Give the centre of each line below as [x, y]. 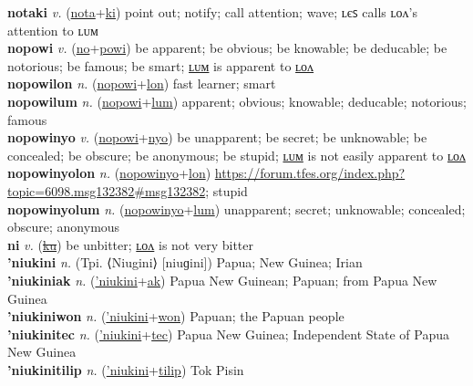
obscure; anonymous [64, 227]
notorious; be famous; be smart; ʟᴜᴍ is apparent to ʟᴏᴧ [161, 65]
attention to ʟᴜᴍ [53, 30]
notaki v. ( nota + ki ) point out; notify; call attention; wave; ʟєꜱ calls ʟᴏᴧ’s [212, 12]
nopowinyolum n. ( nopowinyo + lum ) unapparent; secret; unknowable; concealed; [236, 209]
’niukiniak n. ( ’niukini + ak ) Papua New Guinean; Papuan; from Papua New [222, 280]
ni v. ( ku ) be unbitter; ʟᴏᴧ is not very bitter [130, 244]
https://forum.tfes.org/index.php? [310, 173]
